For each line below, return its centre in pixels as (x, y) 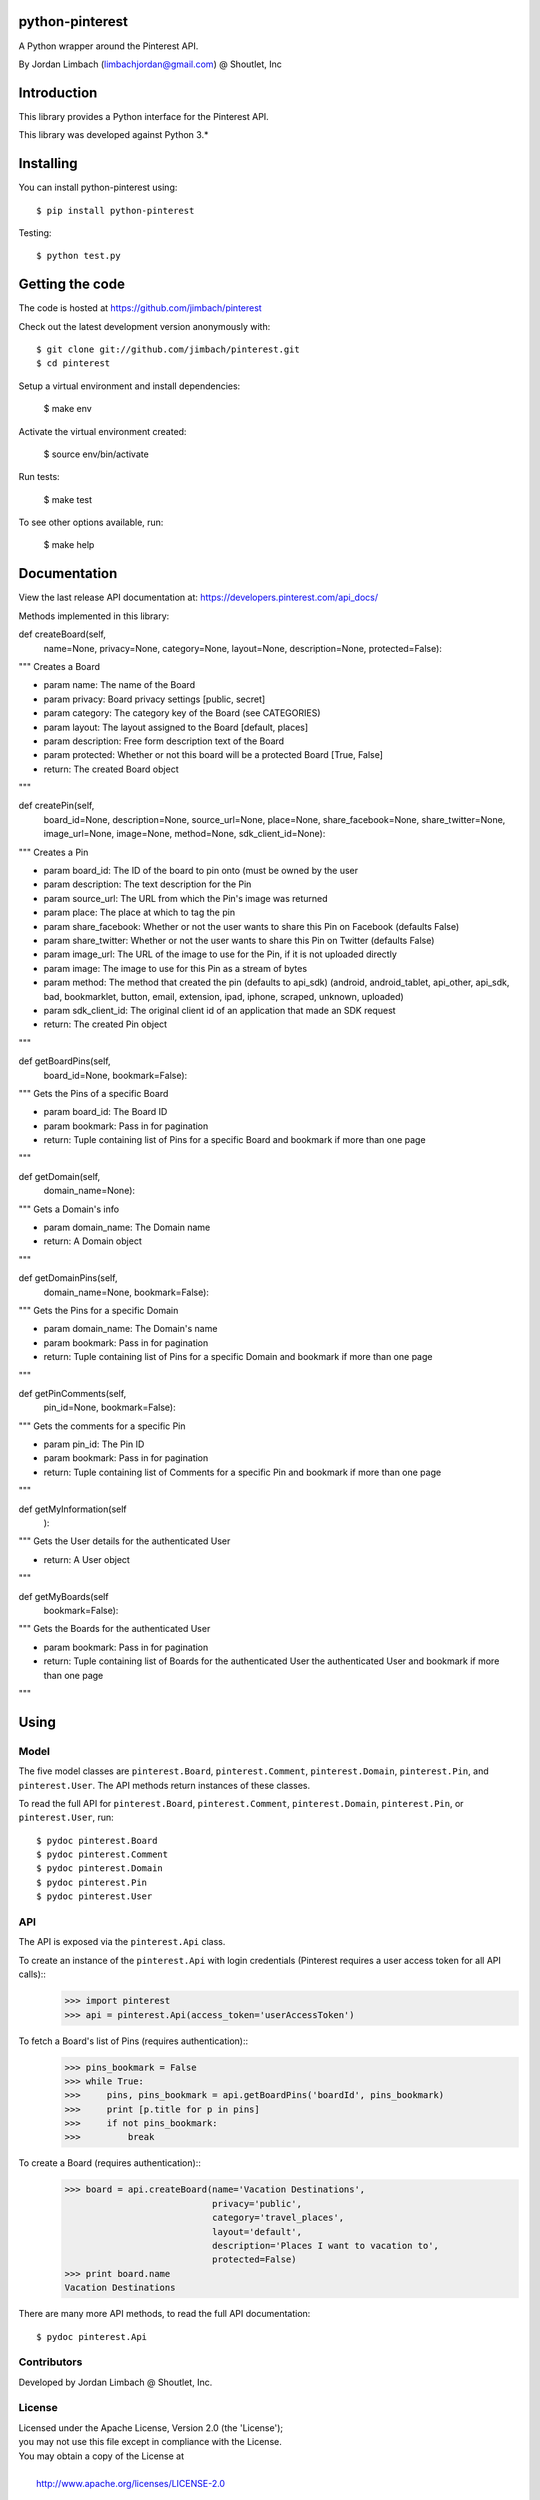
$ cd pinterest (73, 363)
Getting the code (71, 284)
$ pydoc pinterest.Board (97, 1840)
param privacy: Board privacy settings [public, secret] (154, 699)
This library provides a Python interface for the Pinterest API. (143, 116)
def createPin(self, (56, 806)
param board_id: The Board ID (105, 1112)
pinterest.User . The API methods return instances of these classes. (164, 1785)
